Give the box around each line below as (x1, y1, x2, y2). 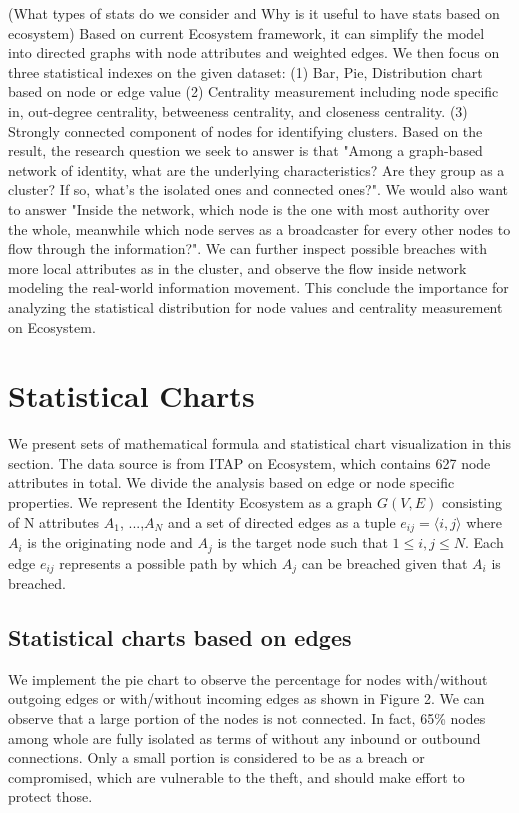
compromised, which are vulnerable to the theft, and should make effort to (8, 766, 465, 787)
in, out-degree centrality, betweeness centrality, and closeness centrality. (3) (8, 100, 468, 121)
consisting (441, 492, 502, 512)
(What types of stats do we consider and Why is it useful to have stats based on (8, 3, 500, 23)
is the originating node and (27, 532, 193, 553)
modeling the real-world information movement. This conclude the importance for (8, 277, 509, 298)
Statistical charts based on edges (8, 621, 352, 652)
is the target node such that (217, 532, 388, 553)
